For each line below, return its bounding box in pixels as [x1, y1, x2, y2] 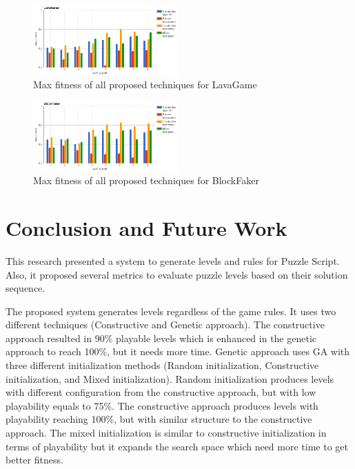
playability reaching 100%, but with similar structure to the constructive [6, 412, 312, 426]
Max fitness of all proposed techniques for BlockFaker [33, 173, 259, 188]
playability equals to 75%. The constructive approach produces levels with [6, 398, 318, 412]
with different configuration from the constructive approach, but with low [6, 385, 316, 399]
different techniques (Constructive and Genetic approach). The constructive [6, 317, 325, 332]
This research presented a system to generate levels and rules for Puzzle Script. [6, 253, 340, 268]
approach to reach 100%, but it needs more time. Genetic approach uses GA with [6, 344, 350, 359]
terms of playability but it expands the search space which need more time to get [6, 439, 348, 453]
